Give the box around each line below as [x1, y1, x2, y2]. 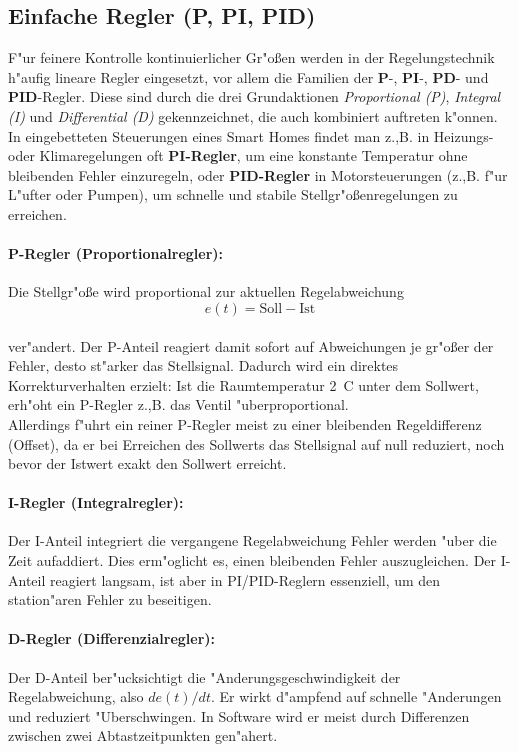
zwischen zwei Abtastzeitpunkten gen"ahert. [8, 725, 278, 746]
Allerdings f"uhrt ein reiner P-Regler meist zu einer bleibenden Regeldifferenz [8, 413, 482, 434]
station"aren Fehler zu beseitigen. [8, 589, 212, 610]
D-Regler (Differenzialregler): [8, 628, 216, 649]
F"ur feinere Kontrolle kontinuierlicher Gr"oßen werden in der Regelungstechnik [8, 47, 495, 68]
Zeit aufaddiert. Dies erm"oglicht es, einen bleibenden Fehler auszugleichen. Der [8, 550, 497, 571]
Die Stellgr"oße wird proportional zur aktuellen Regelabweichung [8, 281, 404, 302]
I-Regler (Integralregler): [8, 492, 184, 513]
